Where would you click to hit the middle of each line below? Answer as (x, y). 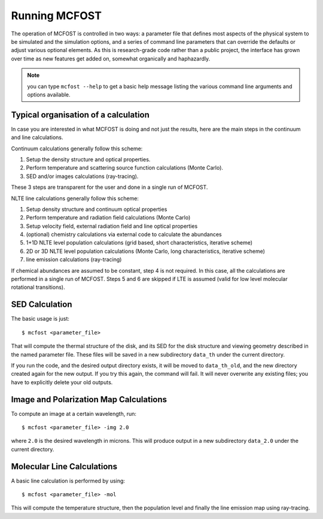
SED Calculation (42, 305)
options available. (49, 94)
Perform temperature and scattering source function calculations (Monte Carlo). (125, 168)
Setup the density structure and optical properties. (88, 159)
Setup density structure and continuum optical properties (97, 209)
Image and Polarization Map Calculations (89, 399)
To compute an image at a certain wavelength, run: (74, 414)
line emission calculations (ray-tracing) (74, 259)
